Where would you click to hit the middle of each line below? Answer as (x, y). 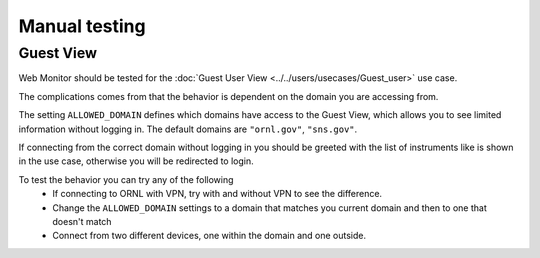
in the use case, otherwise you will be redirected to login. (136, 161)
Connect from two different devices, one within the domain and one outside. (209, 236)
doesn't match (82, 221)
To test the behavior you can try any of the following (126, 179)
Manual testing (82, 26)
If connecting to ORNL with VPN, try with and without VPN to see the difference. (217, 194)
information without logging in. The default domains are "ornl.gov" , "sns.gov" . (188, 129)
